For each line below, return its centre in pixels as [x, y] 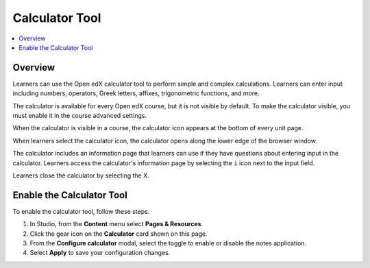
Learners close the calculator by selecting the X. [81, 175]
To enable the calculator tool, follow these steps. [81, 211]
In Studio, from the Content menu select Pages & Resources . [116, 224]
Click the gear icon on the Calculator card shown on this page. [119, 234]
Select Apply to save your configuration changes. [100, 253]
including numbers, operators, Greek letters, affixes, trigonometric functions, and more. [136, 93]
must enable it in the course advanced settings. [80, 116]
